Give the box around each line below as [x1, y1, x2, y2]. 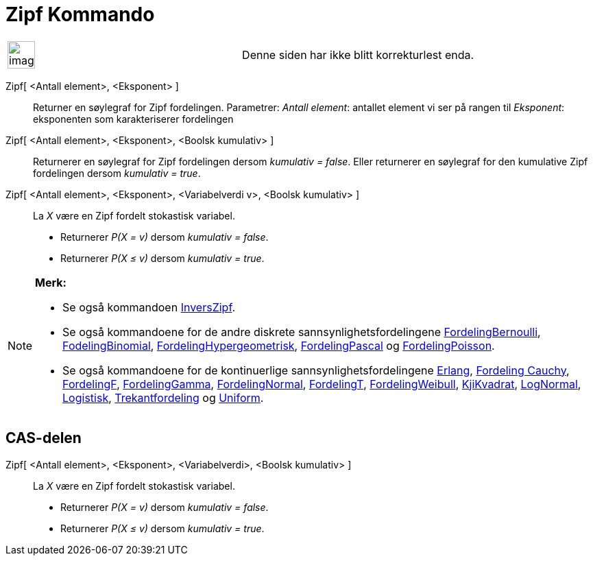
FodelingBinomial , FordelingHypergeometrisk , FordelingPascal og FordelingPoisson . [62, 338, 495, 353]
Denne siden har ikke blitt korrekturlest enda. [242, 47, 474, 62]
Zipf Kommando [5, 3, 155, 26]
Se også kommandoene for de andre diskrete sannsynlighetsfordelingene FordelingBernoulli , [62, 324, 541, 339]
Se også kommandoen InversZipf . [62, 300, 236, 314]
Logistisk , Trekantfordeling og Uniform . [62, 390, 264, 405]
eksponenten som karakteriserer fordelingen [33, 112, 234, 125]
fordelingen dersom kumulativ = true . [33, 167, 201, 179]
